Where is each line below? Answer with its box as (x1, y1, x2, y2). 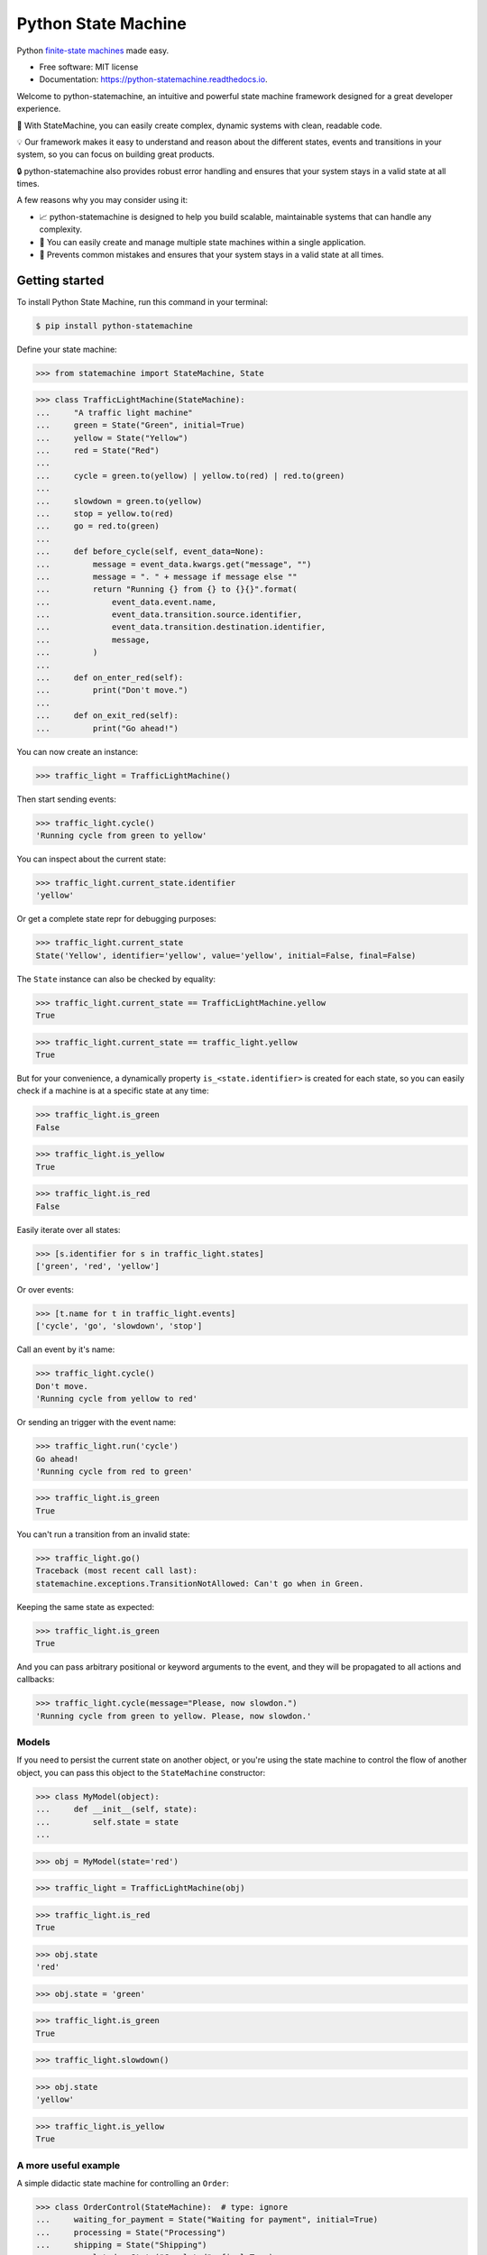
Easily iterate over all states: (16, 1224, 121, 1235)
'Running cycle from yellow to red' (35, 1394, 198, 1404)
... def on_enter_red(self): (35, 673, 184, 683)
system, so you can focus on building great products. (16, 149, 216, 160)
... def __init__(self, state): (35, 1804, 198, 1815)
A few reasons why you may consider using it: (16, 195, 188, 206)
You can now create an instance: (16, 746, 139, 757)
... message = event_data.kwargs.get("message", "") (35, 559, 312, 569)
